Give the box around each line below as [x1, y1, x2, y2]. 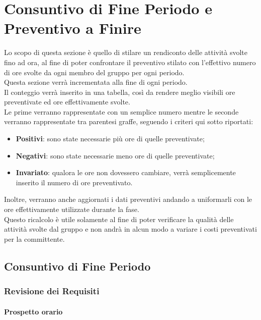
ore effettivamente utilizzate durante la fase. [4, 204, 139, 215]
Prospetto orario [4, 306, 63, 316]
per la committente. [4, 233, 65, 244]
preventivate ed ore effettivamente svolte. [4, 96, 130, 107]
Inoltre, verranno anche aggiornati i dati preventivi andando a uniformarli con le [4, 194, 252, 204]
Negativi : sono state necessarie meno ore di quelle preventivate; [16, 150, 215, 161]
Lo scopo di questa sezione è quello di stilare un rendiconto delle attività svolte [4, 47, 248, 58]
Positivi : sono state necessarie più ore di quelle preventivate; [16, 133, 205, 144]
